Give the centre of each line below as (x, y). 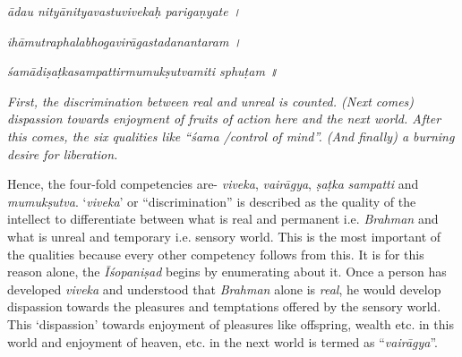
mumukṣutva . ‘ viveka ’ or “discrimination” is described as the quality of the (212, 201)
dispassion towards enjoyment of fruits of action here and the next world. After (224, 119)
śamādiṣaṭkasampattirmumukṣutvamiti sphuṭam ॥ (143, 71)
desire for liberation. (63, 153)
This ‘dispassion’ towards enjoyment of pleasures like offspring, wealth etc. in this (231, 323)
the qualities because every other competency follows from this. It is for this (216, 254)
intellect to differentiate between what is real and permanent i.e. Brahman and (223, 219)
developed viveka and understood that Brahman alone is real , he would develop (224, 289)
